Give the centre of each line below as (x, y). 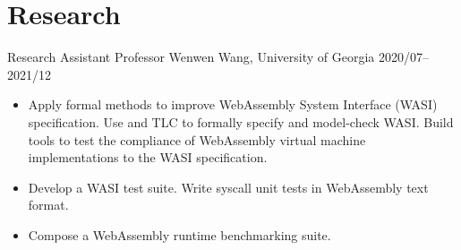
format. (48, 205)
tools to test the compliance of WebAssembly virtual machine (197, 139)
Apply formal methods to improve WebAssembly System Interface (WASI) (233, 104)
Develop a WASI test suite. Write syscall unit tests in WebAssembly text (228, 187)
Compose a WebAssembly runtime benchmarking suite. (179, 234)
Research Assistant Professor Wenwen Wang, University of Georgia (191, 57)
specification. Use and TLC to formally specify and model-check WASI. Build (241, 121)
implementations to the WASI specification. (148, 157)
